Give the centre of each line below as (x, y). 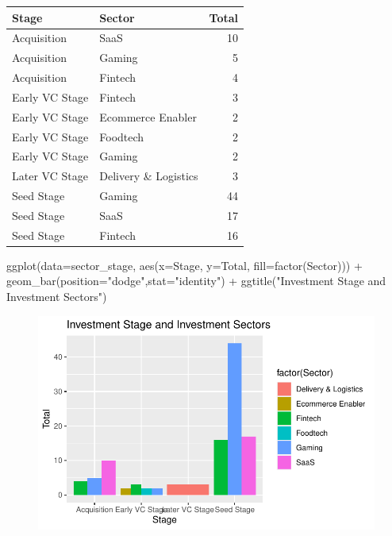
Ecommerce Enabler (148, 116)
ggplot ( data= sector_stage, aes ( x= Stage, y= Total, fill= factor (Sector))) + (184, 265)
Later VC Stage (50, 176)
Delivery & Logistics (149, 176)
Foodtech (122, 136)
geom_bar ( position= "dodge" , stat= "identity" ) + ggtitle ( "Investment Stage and (196, 281)
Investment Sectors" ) (57, 297)
